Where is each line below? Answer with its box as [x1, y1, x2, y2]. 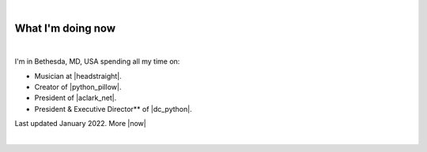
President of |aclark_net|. [34, 93, 117, 102]
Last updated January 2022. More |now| [14, 119, 146, 128]
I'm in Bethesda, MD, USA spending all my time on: [14, 57, 180, 66]
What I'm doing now [14, 21, 116, 35]
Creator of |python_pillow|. [34, 83, 122, 92]
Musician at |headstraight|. [34, 71, 122, 80]
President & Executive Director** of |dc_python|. [34, 104, 193, 113]
